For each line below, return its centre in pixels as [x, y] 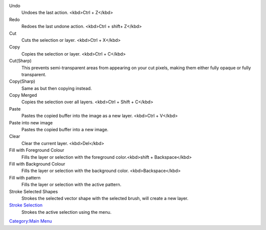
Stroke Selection [26, 205]
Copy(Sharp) [22, 82]
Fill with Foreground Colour [37, 150]
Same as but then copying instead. [57, 88]
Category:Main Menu [31, 221]
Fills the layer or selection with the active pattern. [71, 185]
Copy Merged [23, 95]
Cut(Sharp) [20, 61]
